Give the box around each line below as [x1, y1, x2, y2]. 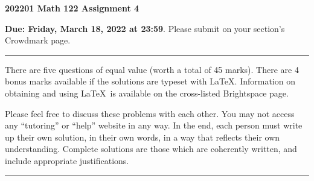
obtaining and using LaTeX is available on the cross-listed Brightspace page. [5, 86, 289, 99]
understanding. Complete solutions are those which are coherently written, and [5, 142, 297, 155]
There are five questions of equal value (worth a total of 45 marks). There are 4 [5, 63, 299, 75]
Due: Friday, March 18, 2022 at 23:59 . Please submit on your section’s [5, 22, 285, 34]
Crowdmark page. [5, 34, 71, 46]
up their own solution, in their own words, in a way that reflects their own [5, 130, 280, 143]
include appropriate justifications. [5, 154, 129, 167]
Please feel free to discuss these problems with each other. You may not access [5, 107, 295, 119]
